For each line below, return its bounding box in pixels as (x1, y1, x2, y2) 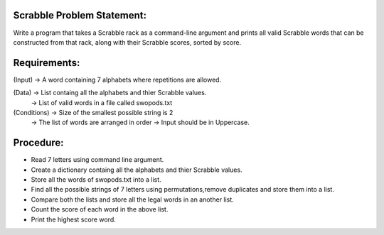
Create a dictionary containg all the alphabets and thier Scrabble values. (31, 165, 242, 174)
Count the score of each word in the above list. (31, 205, 169, 214)
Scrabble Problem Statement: (13, 9, 147, 21)
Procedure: (13, 137, 64, 149)
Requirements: (13, 57, 80, 69)
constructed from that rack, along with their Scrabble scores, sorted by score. (13, 38, 242, 46)
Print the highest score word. (31, 215, 117, 224)
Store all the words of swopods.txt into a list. (31, 175, 161, 184)
